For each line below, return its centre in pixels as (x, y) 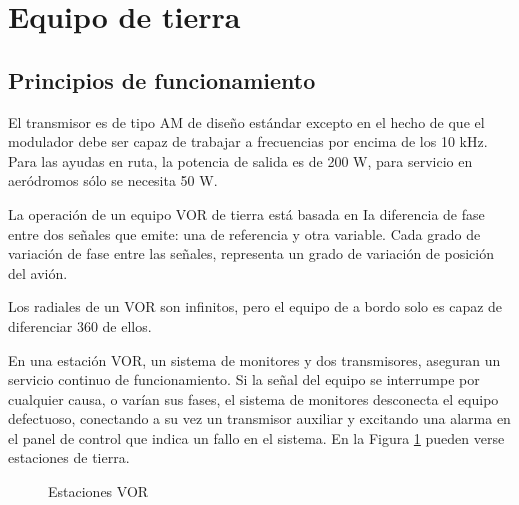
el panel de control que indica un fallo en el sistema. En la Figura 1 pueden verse (256, 437)
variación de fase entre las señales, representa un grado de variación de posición (251, 253)
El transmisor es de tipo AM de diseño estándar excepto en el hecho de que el (246, 121)
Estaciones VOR (98, 491)
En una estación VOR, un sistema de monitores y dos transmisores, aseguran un (254, 359)
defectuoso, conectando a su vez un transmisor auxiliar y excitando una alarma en (259, 418)
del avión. (38, 272)
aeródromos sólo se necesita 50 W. (113, 180)
